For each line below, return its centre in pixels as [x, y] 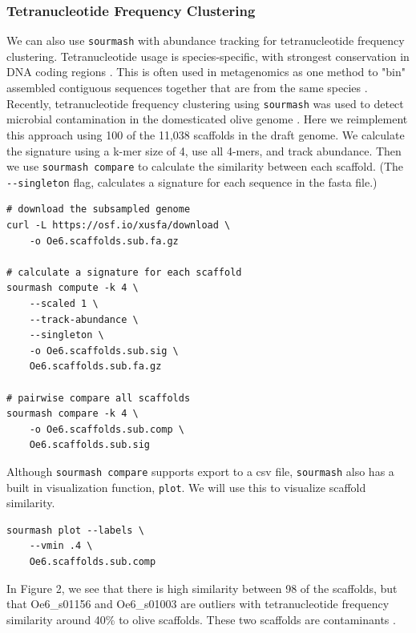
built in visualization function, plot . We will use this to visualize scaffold [186, 487]
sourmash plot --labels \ [75, 530]
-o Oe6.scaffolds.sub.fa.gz [104, 241]
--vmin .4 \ [61, 546]
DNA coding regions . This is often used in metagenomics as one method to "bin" [206, 72]
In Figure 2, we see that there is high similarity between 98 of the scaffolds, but [202, 588]
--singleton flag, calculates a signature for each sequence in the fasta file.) [192, 181]
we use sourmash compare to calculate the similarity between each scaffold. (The [205, 166]
